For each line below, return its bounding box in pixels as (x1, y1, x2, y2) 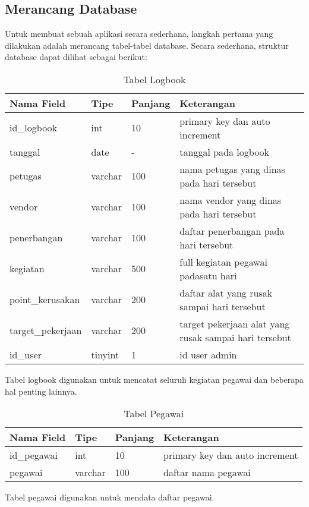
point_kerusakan (10, 292, 80, 307)
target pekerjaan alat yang (179, 316, 290, 330)
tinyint (91, 347, 119, 361)
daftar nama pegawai (163, 465, 251, 480)
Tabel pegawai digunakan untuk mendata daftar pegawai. (5, 491, 215, 503)
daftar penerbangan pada (179, 223, 285, 238)
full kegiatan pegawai (179, 254, 267, 269)
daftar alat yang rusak (179, 285, 273, 300)
